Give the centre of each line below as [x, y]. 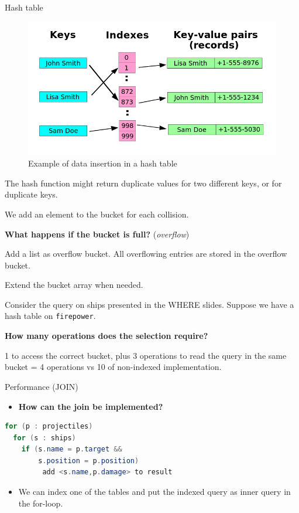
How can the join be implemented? [91, 406]
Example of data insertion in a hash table [103, 163]
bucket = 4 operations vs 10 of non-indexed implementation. [113, 367]
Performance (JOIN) [42, 386]
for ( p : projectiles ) [49, 427]
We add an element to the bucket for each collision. [97, 214]
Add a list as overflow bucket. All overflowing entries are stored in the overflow [146, 254]
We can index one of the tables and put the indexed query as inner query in [154, 492]
